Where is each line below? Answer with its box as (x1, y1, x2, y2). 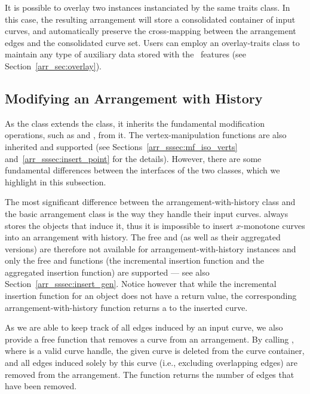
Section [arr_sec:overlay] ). (5, 59, 102, 72)
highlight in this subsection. (5, 175, 106, 188)
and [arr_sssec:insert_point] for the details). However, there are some (5, 152, 262, 164)
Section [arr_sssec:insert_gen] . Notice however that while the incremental (5, 277, 277, 290)
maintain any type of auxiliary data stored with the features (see (5, 48, 247, 60)
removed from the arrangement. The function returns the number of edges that (5, 368, 294, 380)
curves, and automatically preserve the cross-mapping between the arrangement (5, 25, 296, 37)
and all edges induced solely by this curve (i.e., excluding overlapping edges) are (5, 356, 298, 369)
